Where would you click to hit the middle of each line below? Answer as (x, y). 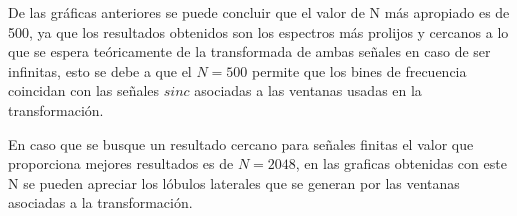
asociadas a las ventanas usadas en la (308, 90)
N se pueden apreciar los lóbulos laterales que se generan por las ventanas (234, 182)
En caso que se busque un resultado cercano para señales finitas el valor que (241, 143)
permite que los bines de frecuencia (359, 70)
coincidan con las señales (84, 90)
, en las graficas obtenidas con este (401, 163)
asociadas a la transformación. (100, 202)
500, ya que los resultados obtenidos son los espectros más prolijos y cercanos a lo (258, 31)
